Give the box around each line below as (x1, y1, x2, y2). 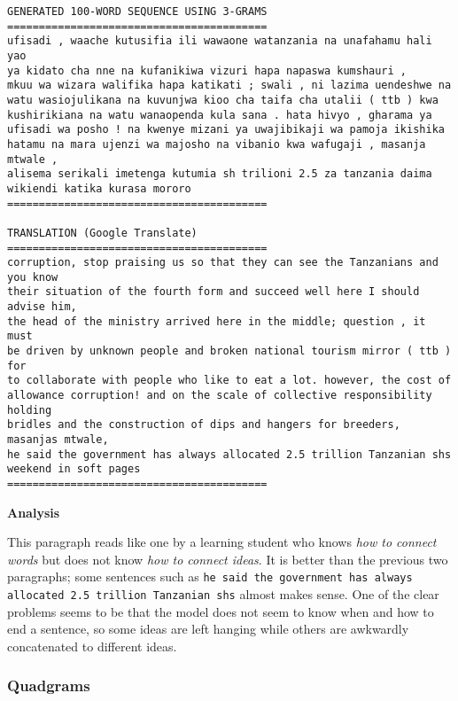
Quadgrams (7, 674, 90, 697)
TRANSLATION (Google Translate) (7, 226, 198, 239)
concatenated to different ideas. (7, 636, 177, 655)
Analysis (7, 502, 60, 521)
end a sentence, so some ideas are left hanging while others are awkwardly (7, 619, 409, 638)
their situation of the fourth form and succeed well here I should (7, 285, 420, 299)
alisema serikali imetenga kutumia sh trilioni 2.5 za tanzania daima (7, 167, 432, 181)
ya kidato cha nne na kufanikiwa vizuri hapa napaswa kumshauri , (7, 64, 408, 77)
